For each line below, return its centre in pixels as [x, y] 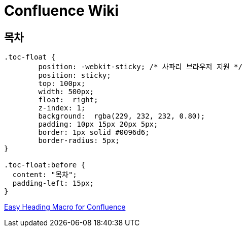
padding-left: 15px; [53, 183]
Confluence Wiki [61, 11]
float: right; [68, 100]
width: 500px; [66, 92]
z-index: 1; [62, 108]
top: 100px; [62, 84]
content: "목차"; [45, 175]
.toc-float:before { [45, 165]
